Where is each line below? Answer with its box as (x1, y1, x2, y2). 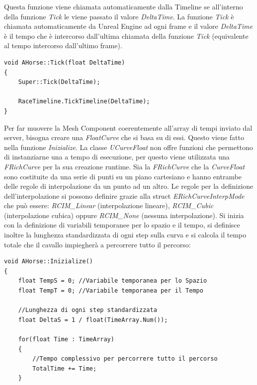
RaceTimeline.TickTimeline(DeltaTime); (18, 98, 150, 105)
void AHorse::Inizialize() (4, 258, 93, 265)
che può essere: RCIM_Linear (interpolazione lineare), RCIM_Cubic (4, 200, 214, 211)
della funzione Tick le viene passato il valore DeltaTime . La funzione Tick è (4, 11, 234, 21)
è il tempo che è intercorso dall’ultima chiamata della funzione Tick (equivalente (4, 30, 249, 41)
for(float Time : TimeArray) (18, 336, 114, 343)
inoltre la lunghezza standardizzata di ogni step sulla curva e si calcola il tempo (4, 230, 247, 240)
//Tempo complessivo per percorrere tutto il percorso (32, 355, 218, 363)
